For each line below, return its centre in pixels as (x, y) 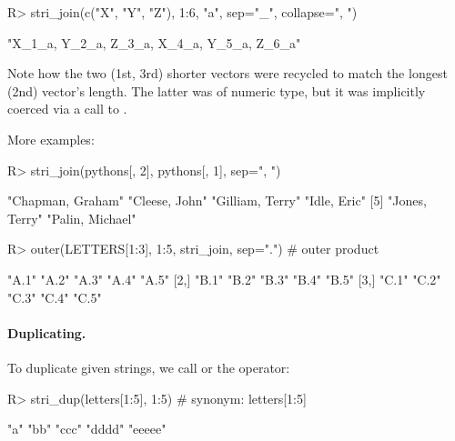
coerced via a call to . (67, 109)
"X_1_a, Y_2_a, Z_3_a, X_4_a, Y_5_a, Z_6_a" (154, 42)
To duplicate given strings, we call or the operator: (149, 367)
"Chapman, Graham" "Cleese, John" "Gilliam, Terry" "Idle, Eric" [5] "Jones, (217, 200)
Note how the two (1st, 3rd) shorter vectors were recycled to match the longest (227, 73)
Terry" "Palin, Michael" (72, 218)
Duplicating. (47, 332)
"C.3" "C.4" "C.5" (55, 297)
